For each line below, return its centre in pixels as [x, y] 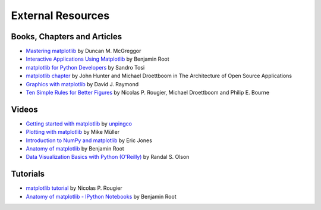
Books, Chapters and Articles [67, 37]
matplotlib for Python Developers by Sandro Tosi [85, 67]
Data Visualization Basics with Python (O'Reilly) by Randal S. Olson [108, 157]
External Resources [60, 15]
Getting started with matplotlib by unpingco [79, 123]
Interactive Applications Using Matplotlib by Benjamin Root [97, 59]
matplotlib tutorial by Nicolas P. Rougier [74, 188]
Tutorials [28, 174]
